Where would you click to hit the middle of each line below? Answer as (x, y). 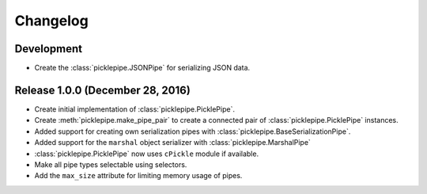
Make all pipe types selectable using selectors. (111, 164)
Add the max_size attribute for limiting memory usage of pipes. (138, 176)
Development (49, 49)
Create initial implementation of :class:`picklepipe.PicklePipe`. (134, 109)
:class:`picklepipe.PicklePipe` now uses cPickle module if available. (147, 154)
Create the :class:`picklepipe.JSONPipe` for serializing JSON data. (142, 68)
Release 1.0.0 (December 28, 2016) (103, 90)
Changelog (51, 21)
